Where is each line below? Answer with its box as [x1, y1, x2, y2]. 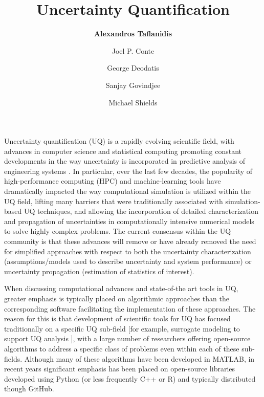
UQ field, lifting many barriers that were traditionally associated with [4, 195, 223, 206]
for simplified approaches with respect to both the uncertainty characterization [4, 246, 251, 256]
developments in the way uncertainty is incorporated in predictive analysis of [4, 156, 246, 166]
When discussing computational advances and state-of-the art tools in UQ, [4, 283, 238, 294]
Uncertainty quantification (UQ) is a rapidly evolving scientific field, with [4, 136, 234, 146]
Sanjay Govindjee [105, 79, 161, 90]
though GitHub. [4, 383, 54, 394]
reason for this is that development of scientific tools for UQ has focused [4, 313, 231, 324]
